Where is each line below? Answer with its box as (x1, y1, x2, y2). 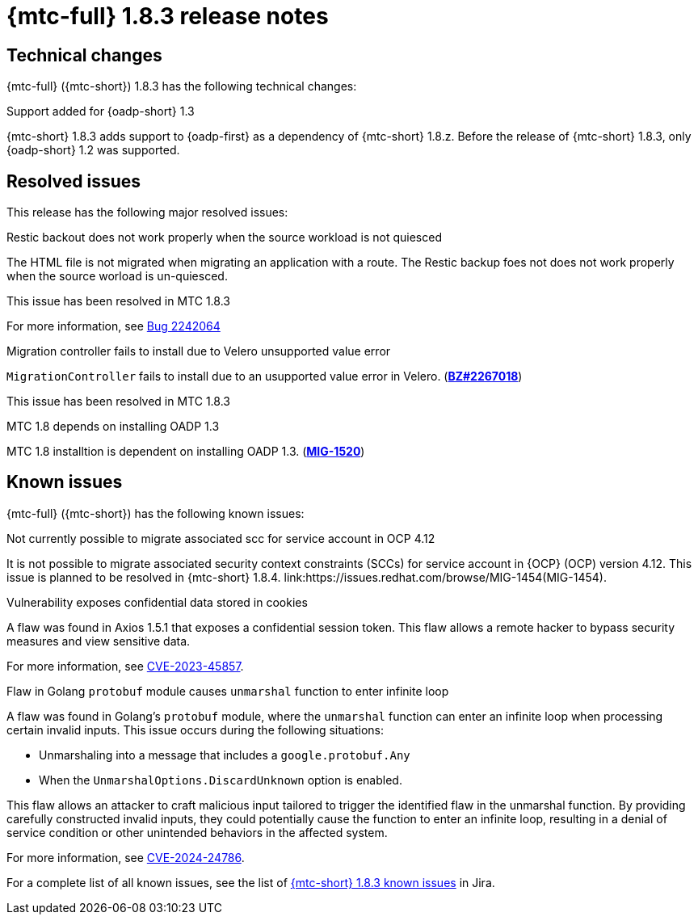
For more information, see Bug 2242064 (6, 319, 221, 334)
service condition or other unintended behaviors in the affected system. (6, 825, 388, 839)
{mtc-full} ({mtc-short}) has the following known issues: (6, 506, 305, 520)
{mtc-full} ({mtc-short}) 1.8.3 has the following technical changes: (6, 79, 357, 94)
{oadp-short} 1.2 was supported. (6, 143, 180, 158)
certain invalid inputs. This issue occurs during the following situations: (6, 722, 385, 737)
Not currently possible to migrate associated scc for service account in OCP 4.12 (6, 531, 435, 545)
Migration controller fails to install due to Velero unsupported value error (6, 344, 391, 359)
